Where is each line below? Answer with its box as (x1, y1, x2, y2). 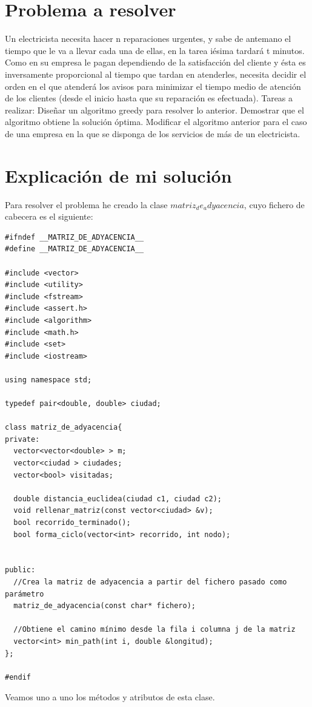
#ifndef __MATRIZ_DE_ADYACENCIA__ (5, 232, 144, 242)
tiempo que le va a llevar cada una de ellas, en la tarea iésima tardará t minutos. (5, 44, 305, 56)
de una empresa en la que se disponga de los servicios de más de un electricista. (5, 127, 300, 140)
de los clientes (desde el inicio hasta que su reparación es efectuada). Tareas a (5, 92, 293, 104)
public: (5, 566, 36, 575)
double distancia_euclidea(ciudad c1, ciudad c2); (13, 494, 222, 503)
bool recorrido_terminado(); (13, 518, 131, 527)
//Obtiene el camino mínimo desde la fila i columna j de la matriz (13, 625, 296, 634)
